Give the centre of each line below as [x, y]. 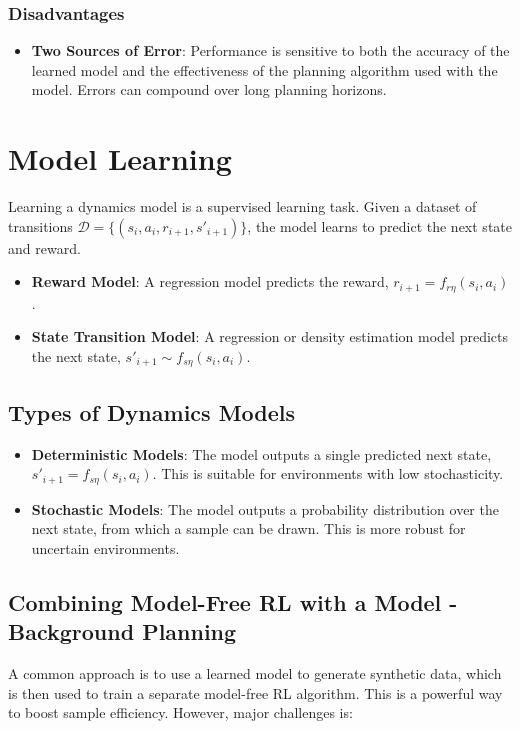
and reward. [44, 247]
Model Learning [120, 158]
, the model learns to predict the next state [379, 225]
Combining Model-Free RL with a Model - [233, 601]
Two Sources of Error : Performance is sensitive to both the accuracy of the [270, 50]
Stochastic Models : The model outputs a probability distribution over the [265, 508]
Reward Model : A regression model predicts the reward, [210, 281]
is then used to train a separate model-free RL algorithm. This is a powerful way [255, 692]
